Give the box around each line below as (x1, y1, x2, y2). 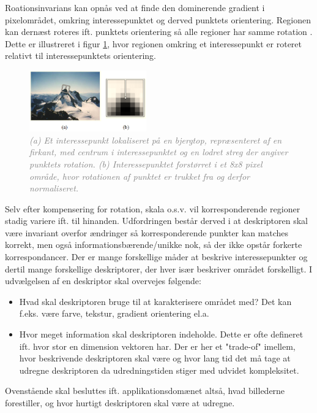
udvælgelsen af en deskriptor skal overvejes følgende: (5, 274, 201, 287)
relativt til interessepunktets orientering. (5, 49, 156, 62)
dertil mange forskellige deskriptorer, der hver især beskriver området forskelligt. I (5, 262, 313, 275)
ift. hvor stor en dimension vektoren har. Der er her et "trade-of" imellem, (19, 339, 296, 352)
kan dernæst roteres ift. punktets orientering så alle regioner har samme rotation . (5, 25, 313, 38)
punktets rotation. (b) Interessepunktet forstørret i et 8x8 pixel (29, 157, 263, 170)
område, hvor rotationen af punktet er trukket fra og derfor (29, 169, 250, 182)
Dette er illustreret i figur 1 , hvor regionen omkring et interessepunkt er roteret (5, 37, 302, 50)
